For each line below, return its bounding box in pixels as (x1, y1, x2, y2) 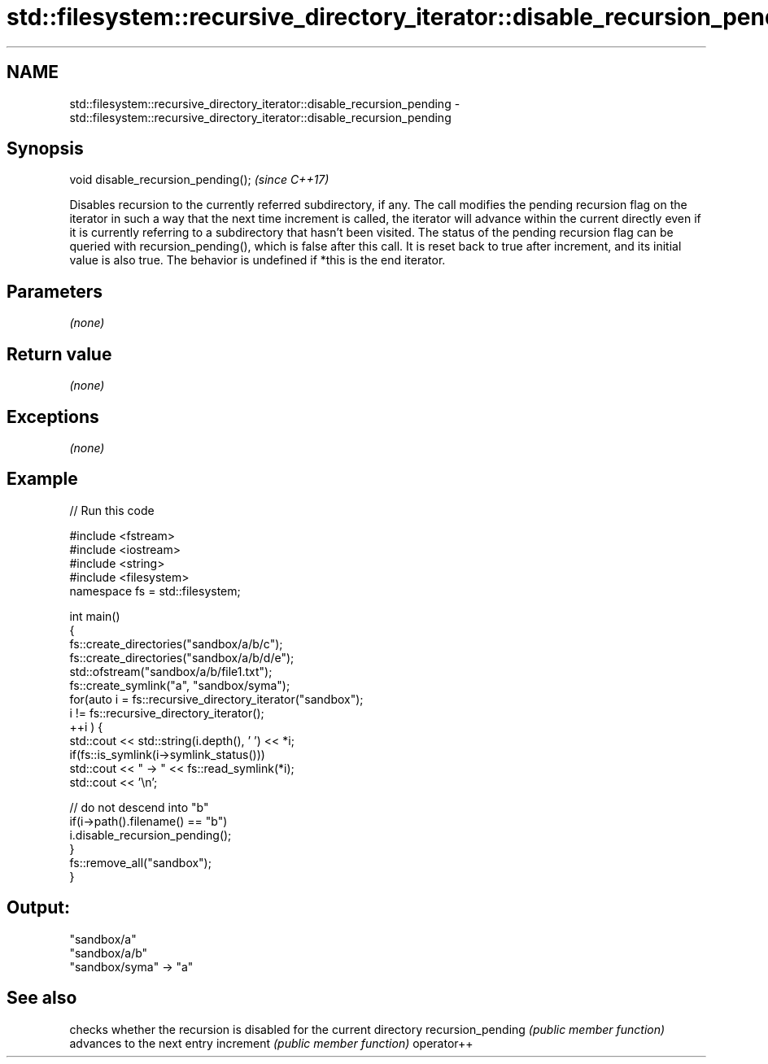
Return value (7, 343, 112, 364)
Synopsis (7, 138, 84, 159)
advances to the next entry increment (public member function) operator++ (69, 1036, 473, 1050)
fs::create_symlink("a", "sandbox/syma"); (69, 678, 290, 692)
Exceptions (7, 406, 99, 427)
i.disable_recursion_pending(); (69, 827, 232, 842)
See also (7, 988, 77, 1009)
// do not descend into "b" (69, 800, 209, 814)
